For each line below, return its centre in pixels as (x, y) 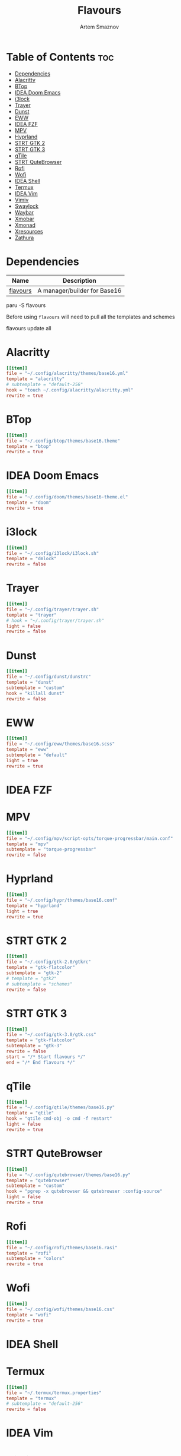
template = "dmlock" (32, 559)
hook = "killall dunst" (35, 693)
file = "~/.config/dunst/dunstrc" (49, 677)
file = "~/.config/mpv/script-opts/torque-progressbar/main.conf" (90, 838)
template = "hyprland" (34, 906)
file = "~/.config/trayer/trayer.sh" (53, 609)
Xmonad (25, 225)
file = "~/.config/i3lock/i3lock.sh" (53, 553)
